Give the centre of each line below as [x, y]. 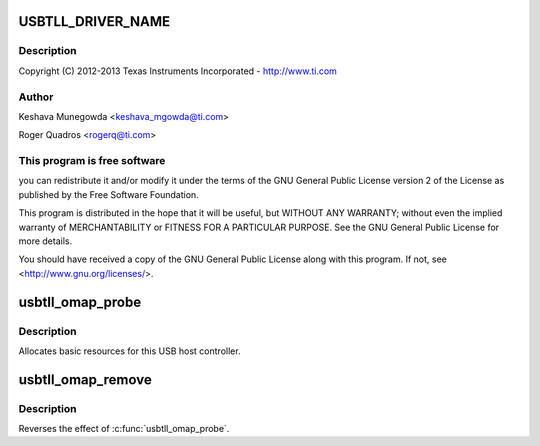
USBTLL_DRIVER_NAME [94, 21]
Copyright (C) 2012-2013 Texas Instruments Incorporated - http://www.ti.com [177, 71]
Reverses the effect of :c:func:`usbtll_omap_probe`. [124, 429]
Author [36, 97]
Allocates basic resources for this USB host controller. [129, 351]
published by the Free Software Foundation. [108, 194]
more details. [45, 241]
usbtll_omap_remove [85, 379]
